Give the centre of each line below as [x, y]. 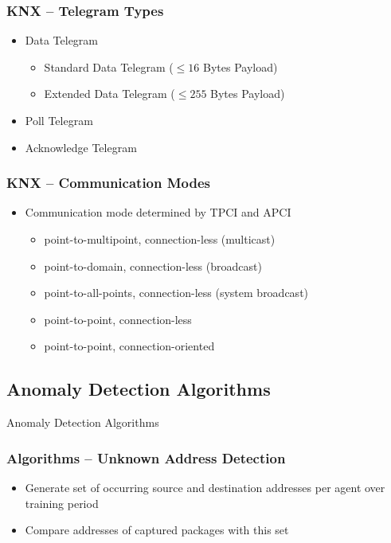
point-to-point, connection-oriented [129, 346]
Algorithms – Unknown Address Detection [146, 457]
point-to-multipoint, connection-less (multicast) [160, 239]
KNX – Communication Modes [109, 183]
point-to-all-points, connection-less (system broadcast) [176, 293]
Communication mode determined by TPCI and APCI [158, 212]
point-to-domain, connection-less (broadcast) [153, 266]
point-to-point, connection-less [118, 319]
